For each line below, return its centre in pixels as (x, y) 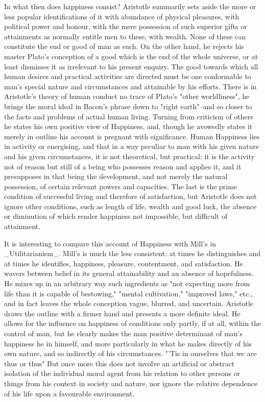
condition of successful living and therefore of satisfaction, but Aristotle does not (130, 196)
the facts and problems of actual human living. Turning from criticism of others (129, 116)
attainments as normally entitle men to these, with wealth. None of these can (125, 36)
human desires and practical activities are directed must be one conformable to (128, 76)
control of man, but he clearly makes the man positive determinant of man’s (123, 333)
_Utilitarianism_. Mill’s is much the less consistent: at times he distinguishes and (132, 253)
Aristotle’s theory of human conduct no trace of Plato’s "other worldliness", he (127, 96)
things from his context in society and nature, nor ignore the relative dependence (131, 383)
